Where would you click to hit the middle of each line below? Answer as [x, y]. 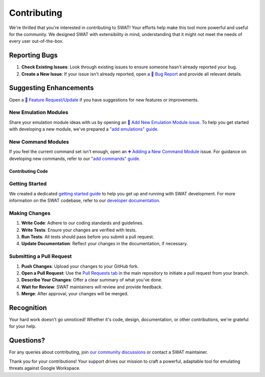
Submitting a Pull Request [40, 256]
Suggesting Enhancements [52, 88]
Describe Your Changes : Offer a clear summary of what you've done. [92, 280]
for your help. [23, 326]
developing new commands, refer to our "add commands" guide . [75, 158]
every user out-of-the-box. [36, 41]
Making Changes [30, 213]
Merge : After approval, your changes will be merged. [75, 294]
